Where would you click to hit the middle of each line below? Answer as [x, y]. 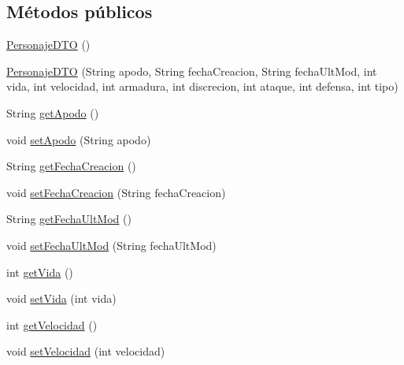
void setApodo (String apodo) [79, 139]
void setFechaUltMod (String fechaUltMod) [111, 245]
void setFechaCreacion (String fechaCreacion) [116, 192]
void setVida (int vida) [61, 298]
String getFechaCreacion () [71, 166]
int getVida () [40, 272]
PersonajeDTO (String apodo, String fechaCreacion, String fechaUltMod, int [192, 71]
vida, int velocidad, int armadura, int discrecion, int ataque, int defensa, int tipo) [202, 86]
